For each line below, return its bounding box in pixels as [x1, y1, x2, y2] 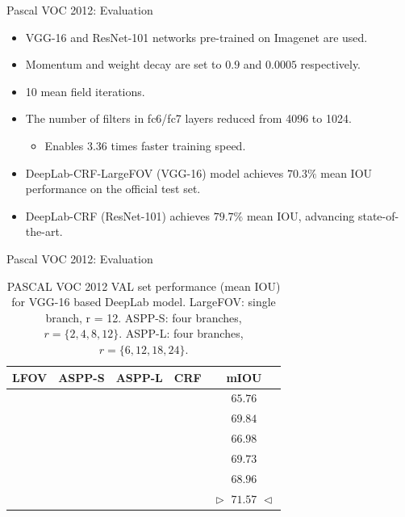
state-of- [357, 207, 399, 224]
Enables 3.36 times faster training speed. [44, 137, 246, 153]
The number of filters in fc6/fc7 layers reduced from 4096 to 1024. [25, 110, 352, 127]
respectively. [300, 56, 361, 73]
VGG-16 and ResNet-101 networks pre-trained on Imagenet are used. [25, 28, 368, 45]
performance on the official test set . [25, 180, 201, 197]
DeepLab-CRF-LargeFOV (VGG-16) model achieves [25, 164, 284, 181]
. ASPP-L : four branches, [119, 325, 244, 342]
